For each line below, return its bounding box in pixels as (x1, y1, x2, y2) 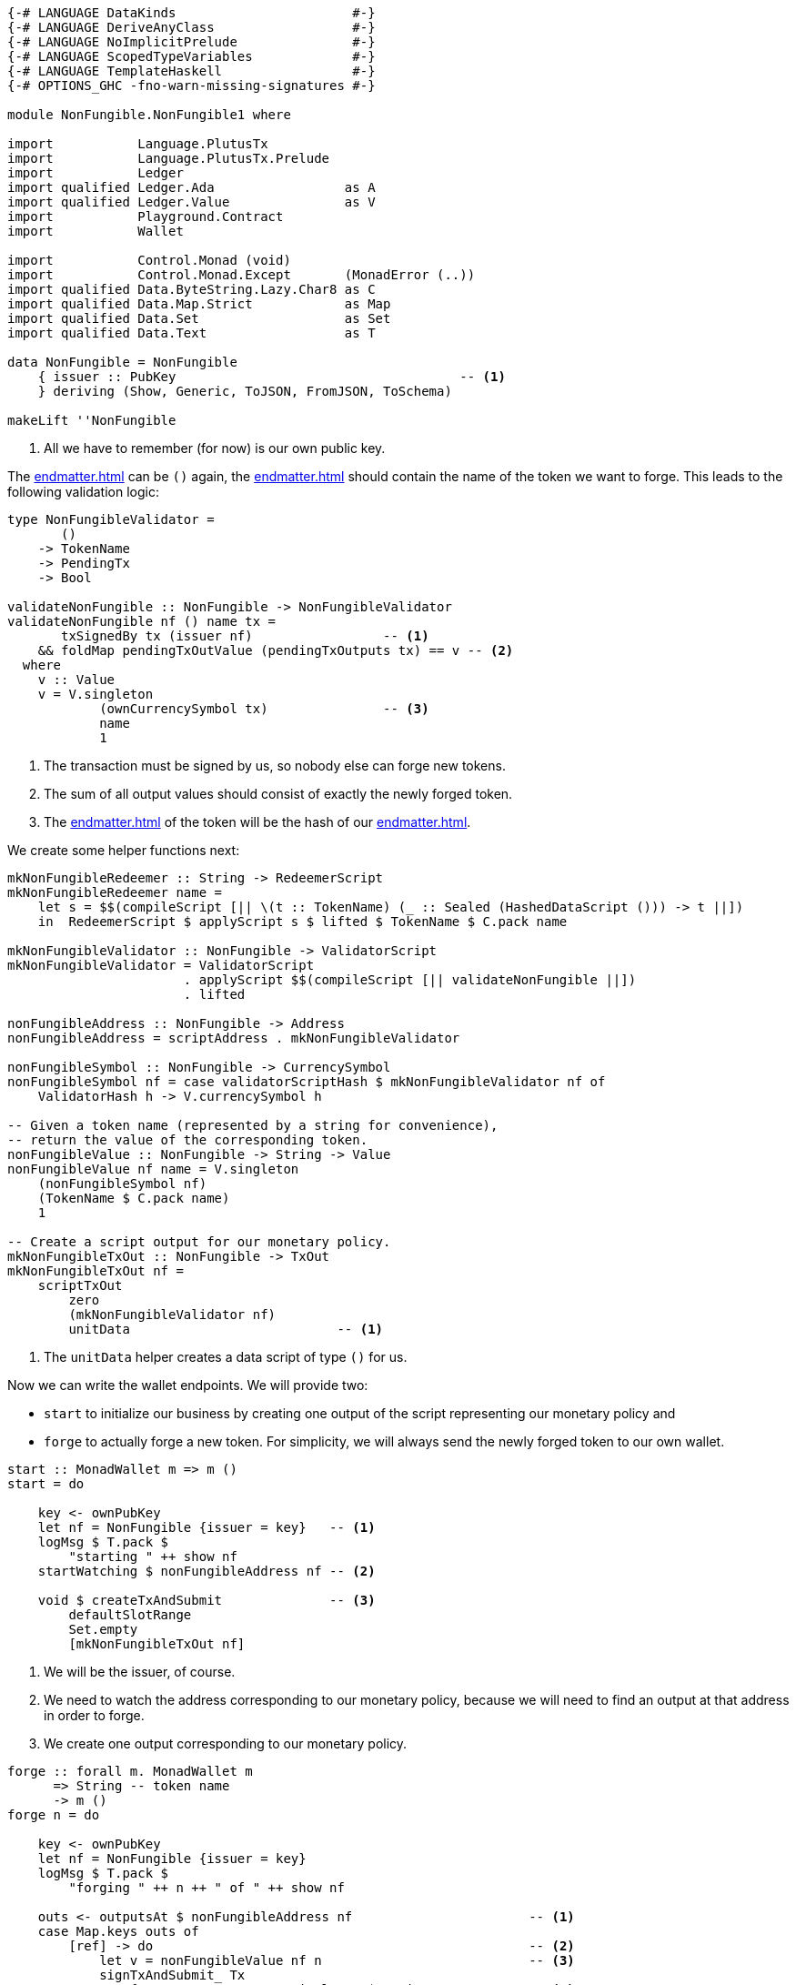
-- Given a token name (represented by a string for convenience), (7, 1118, 499, 1133)
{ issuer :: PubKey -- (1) (37, 369, 506, 384)
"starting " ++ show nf (68, 1549, 237, 1564)
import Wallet (7, 224, 184, 238)
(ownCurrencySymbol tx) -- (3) (99, 701, 429, 716)
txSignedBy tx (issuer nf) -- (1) (61, 629, 429, 643)
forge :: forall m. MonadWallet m (7, 1764, 253, 1778)
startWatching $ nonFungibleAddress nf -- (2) (37, 1564, 376, 1578)
